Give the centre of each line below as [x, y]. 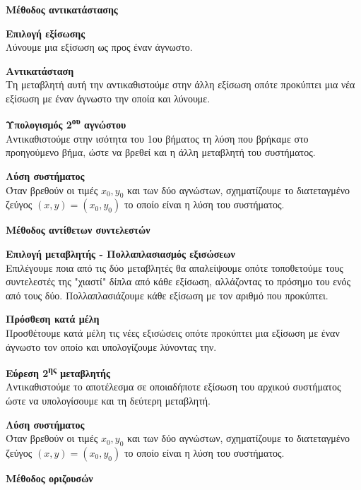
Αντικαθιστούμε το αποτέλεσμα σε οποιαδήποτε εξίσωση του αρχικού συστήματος [173, 387]
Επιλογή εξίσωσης [46, 33]
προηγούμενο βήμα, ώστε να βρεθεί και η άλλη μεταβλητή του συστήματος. [161, 152]
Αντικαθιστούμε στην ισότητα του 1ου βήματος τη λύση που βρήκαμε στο [157, 138]
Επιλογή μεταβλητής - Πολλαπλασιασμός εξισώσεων [120, 253]
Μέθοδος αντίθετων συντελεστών [78, 230]
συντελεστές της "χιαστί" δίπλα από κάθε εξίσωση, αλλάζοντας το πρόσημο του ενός [178, 281]
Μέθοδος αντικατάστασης [62, 9]
